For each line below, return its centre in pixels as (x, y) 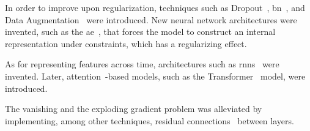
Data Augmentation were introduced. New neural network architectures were (151, 19)
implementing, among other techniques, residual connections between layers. (149, 120)
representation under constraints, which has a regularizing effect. (126, 43)
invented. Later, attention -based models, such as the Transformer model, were (155, 76)
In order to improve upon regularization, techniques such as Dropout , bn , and (155, 7)
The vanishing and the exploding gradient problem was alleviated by (134, 109)
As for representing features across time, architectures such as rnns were (142, 64)
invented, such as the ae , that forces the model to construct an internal (140, 32)
